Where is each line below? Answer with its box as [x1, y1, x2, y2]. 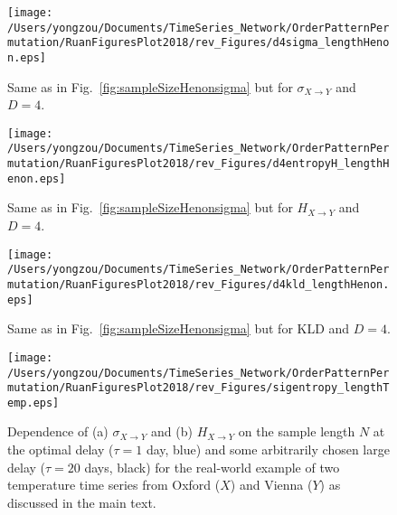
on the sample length [238, 422, 355, 441]
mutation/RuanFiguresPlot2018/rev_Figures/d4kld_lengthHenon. [7, 277, 390, 291]
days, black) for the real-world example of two [84, 457, 340, 476]
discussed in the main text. [7, 492, 156, 511]
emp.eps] [7, 396, 60, 409]
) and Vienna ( [230, 475, 313, 494]
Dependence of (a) [7, 422, 109, 441]
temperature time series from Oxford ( [7, 475, 221, 494]
